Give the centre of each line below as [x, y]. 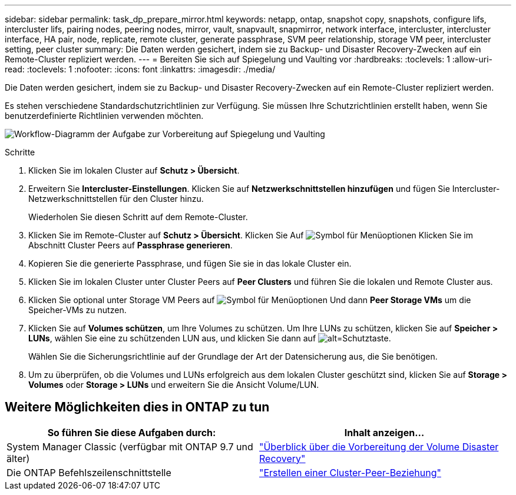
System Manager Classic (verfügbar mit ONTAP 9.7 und [130, 446]
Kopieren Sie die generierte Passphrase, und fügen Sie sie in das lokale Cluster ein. [190, 263]
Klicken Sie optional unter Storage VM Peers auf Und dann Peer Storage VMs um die [250, 300]
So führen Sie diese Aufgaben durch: [132, 432]
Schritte [20, 152]
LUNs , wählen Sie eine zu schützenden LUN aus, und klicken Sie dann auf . [210, 338]
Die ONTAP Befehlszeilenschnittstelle [89, 472]
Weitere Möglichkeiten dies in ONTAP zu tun [137, 407]
